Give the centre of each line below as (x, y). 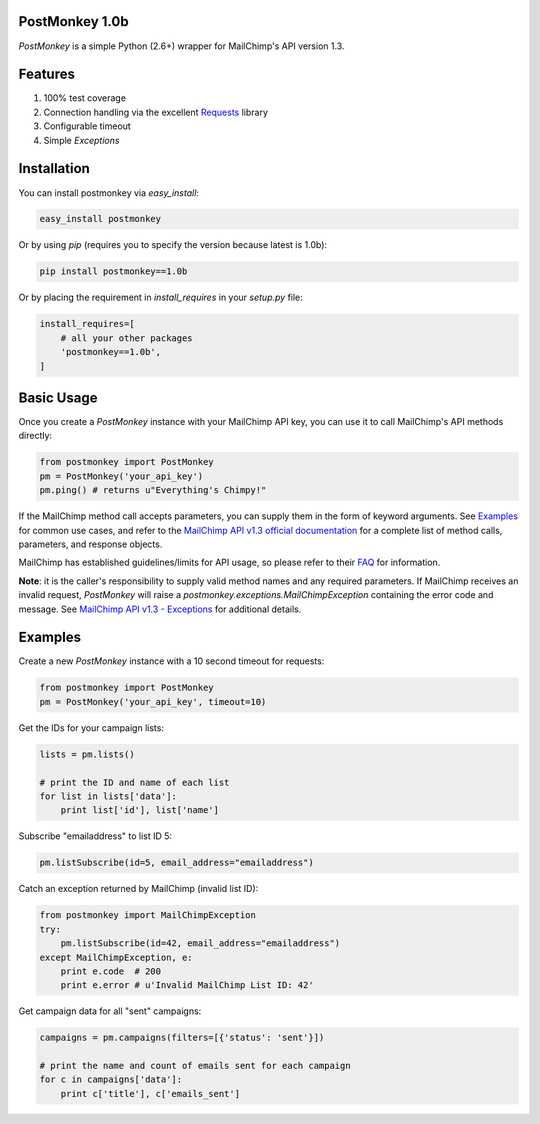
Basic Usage (58, 398)
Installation (54, 168)
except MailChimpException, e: (116, 957)
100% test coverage (85, 98)
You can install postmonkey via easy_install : (109, 192)
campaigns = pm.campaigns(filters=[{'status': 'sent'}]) (182, 1038)
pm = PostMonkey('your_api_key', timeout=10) (153, 701)
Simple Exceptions (81, 140)
